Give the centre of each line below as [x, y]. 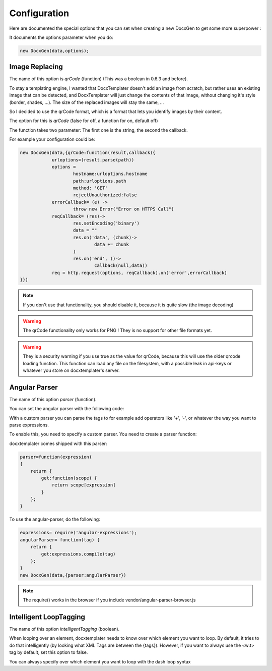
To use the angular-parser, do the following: [55, 519]
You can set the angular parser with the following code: [67, 409]
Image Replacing [36, 67]
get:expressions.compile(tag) [78, 554]
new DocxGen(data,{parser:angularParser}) [73, 575]
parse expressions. [29, 425]
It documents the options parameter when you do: [61, 37]
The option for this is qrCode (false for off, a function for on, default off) [84, 121]
